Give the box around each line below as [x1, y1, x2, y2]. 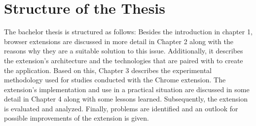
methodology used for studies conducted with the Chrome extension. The [4, 75, 226, 85]
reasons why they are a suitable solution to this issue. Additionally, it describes [4, 46, 243, 56]
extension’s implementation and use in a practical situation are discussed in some [4, 84, 250, 94]
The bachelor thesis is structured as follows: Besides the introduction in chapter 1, [4, 26, 253, 37]
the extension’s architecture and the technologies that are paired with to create [4, 55, 243, 65]
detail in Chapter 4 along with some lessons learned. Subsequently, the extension [4, 94, 248, 104]
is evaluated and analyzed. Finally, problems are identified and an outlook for [4, 103, 238, 113]
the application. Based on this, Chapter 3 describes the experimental [4, 65, 212, 75]
